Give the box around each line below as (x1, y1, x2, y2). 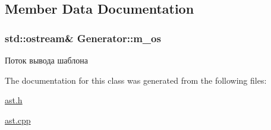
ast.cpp (5, 113, 31, 126)
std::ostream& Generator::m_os (5, 30, 161, 45)
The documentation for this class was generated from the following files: (5, 74, 267, 86)
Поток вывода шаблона (5, 54, 88, 66)
